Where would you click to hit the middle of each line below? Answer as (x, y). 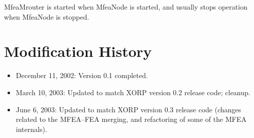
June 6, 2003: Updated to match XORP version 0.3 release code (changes (129, 109)
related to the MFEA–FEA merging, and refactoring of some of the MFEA (131, 119)
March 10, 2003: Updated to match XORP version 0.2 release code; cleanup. (133, 92)
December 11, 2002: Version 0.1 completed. (82, 75)
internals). (31, 129)
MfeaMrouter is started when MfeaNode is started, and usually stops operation (126, 7)
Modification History (78, 51)
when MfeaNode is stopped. (47, 16)
